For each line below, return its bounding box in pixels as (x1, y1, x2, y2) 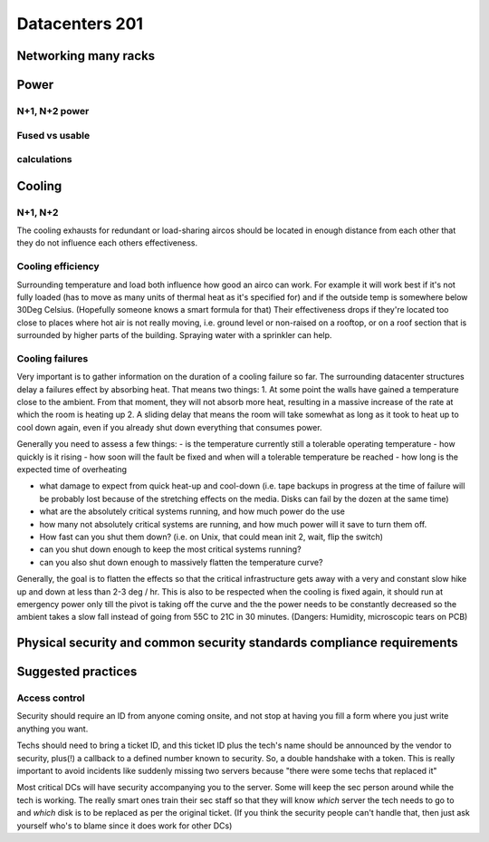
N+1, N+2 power (16, 104, 90, 117)
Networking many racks (16, 48, 156, 63)
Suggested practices (16, 664, 138, 680)
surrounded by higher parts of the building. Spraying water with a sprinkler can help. (16, 330, 332, 341)
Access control (16, 692, 85, 704)
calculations (16, 153, 72, 166)
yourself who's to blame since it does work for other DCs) (16, 820, 233, 831)
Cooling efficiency (16, 260, 100, 273)
